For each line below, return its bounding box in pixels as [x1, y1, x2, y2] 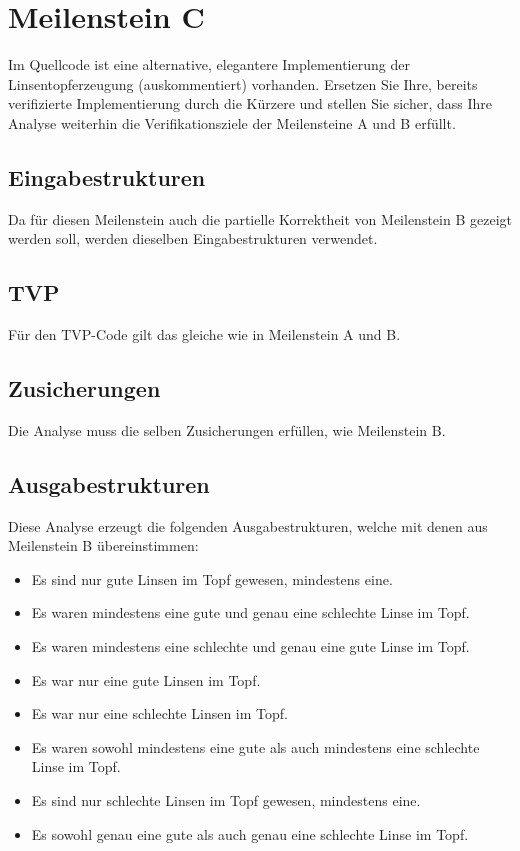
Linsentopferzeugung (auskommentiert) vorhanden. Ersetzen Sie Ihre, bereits [8, 73, 478, 94]
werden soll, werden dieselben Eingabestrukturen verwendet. [8, 228, 378, 249]
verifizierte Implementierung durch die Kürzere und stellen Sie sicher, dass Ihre [8, 93, 492, 114]
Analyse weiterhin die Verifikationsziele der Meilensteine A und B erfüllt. [8, 112, 456, 133]
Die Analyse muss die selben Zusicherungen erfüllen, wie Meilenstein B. [8, 419, 446, 440]
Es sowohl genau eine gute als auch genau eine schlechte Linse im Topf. [31, 823, 469, 844]
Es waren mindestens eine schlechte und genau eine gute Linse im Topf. [31, 636, 470, 657]
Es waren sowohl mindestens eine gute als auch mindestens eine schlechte [31, 736, 480, 757]
